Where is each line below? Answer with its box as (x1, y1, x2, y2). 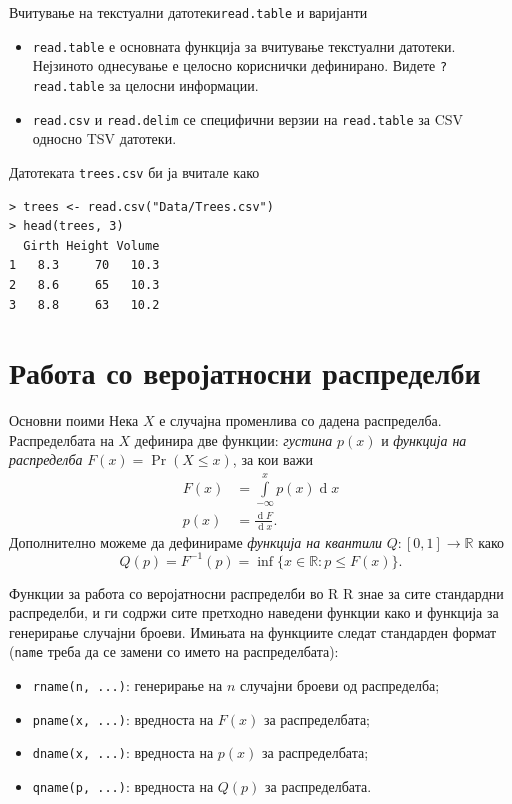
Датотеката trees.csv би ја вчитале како (9, 161, 260, 182)
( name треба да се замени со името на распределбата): (9, 641, 339, 662)
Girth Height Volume (23, 238, 160, 253)
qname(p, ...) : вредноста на (32, 776, 214, 797)
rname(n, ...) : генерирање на (32, 675, 223, 696)
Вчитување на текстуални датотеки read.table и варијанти (9, 2, 368, 22)
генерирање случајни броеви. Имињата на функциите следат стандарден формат (9, 621, 497, 642)
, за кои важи (232, 449, 313, 470)
